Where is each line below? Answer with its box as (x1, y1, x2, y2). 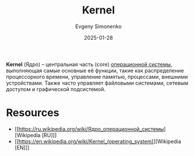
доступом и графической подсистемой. (6, 85, 106, 92)
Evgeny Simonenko (75, 23, 122, 30)
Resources (6, 106, 60, 120)
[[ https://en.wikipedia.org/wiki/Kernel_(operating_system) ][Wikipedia (14, 138, 182, 145)
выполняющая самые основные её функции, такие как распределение (6, 67, 185, 74)
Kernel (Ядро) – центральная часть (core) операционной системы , (6, 61, 173, 68)
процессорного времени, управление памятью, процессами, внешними (6, 73, 188, 80)
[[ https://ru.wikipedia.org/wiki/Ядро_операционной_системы (14, 125, 164, 132)
